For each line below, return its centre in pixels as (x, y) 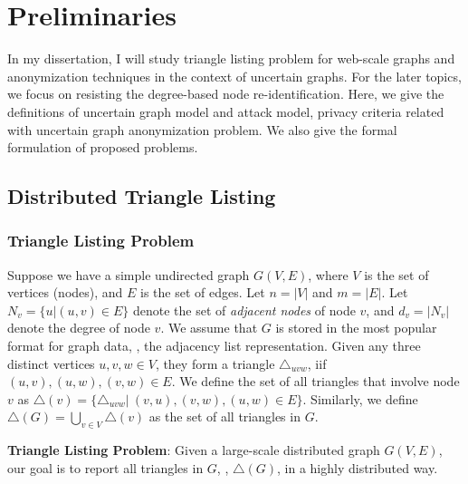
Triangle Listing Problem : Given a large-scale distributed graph (194, 450)
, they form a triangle (215, 363)
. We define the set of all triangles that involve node (315, 381)
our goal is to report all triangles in (105, 467)
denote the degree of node (79, 328)
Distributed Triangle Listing (142, 196)
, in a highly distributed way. (358, 467)
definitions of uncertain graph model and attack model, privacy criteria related (226, 111)
